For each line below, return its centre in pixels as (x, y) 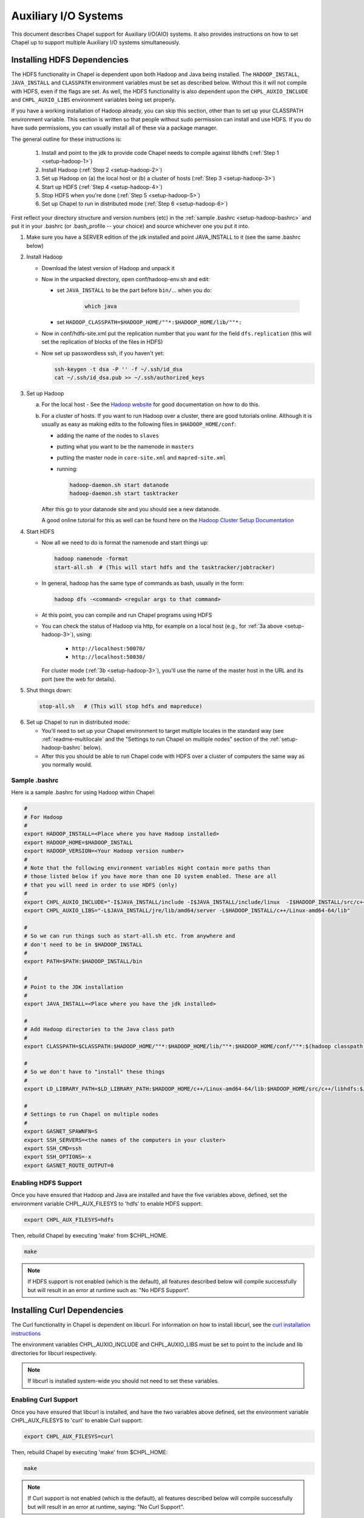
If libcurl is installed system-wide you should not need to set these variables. (123, 1381)
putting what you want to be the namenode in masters (125, 446)
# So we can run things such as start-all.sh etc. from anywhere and (130, 936)
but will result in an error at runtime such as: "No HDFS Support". (109, 1290)
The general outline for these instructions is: (66, 139)
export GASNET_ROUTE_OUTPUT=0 (69, 1165)
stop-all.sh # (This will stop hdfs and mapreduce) (121, 706)
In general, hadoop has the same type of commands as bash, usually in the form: (143, 583)
